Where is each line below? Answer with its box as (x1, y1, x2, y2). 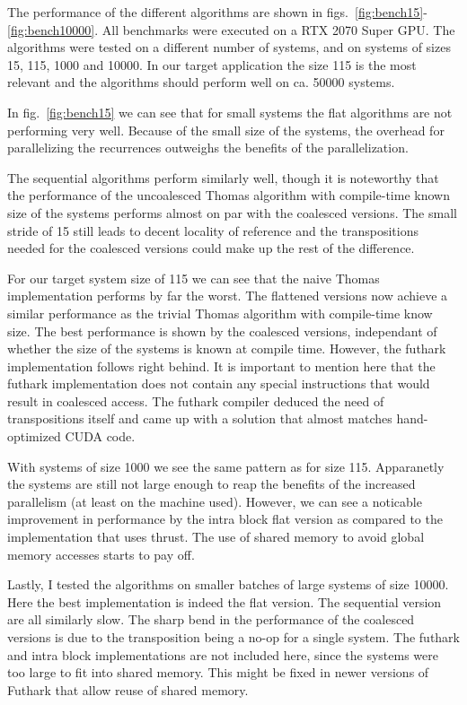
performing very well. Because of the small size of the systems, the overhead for (7, 120, 445, 139)
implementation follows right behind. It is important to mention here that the (7, 356, 436, 375)
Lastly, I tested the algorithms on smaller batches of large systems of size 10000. (7, 575, 449, 594)
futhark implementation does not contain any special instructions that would (7, 374, 430, 393)
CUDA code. (65, 427, 136, 446)
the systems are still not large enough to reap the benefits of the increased (7, 474, 416, 493)
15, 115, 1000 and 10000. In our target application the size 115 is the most (7, 55, 417, 74)
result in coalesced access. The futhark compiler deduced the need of (7, 391, 384, 410)
